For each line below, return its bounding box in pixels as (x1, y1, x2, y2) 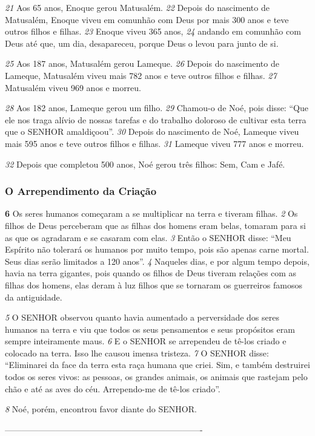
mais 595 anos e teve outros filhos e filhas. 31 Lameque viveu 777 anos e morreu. (5, 137, 304, 149)
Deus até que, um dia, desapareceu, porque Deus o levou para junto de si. (5, 36, 279, 49)
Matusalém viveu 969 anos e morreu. (5, 81, 141, 94)
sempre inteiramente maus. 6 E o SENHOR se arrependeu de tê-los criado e (5, 335, 287, 347)
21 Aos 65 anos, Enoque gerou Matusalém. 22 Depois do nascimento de (5, 1, 270, 13)
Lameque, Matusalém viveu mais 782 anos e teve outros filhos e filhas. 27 (5, 69, 277, 81)
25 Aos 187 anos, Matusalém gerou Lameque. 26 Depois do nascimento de (5, 57, 279, 70)
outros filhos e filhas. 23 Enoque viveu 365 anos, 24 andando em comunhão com (5, 25, 301, 38)
